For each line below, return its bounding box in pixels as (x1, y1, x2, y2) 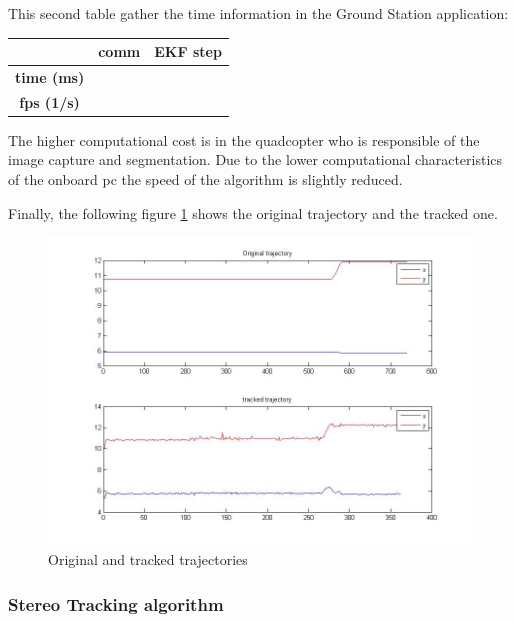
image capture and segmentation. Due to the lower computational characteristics (8, 149, 503, 170)
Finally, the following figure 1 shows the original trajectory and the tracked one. (8, 202, 498, 223)
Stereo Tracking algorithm (8, 591, 224, 616)
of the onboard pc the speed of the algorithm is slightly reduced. (8, 169, 403, 190)
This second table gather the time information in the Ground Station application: (8, 3, 509, 23)
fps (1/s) (19, 91, 80, 112)
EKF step (154, 41, 222, 62)
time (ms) (15, 66, 85, 87)
